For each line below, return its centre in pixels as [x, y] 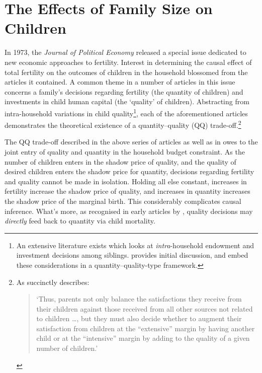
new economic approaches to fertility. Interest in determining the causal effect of [128, 62]
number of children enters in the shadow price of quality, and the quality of [120, 161]
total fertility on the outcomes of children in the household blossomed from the [126, 72]
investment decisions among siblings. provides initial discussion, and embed [132, 255]
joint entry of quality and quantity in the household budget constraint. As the [125, 151]
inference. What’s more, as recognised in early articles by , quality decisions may [129, 211]
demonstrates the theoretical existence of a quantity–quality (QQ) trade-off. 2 [123, 124]
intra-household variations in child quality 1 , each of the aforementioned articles [126, 112]
